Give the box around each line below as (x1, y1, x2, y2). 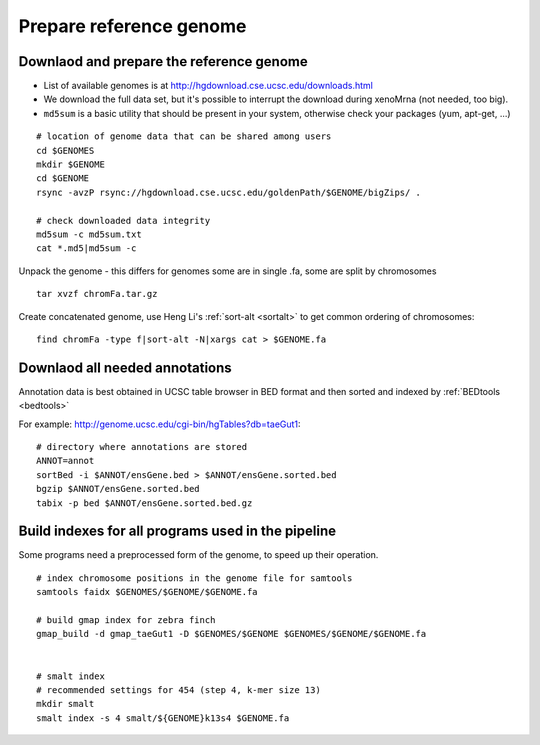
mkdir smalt (36, 698, 95, 710)
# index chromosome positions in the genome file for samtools (36, 572, 353, 584)
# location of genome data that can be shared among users (36, 131, 332, 142)
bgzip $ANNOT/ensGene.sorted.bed (36, 483, 200, 495)
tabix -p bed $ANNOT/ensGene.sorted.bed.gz (36, 497, 253, 509)
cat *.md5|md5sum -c (36, 243, 137, 254)
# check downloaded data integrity (36, 215, 211, 226)
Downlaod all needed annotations (18, 359, 232, 376)
